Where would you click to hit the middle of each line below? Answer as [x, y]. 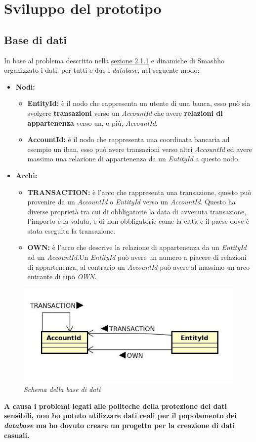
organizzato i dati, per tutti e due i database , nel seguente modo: [102, 70]
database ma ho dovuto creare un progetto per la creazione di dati [120, 425]
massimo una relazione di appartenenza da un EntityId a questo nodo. [134, 159]
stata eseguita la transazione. [71, 230]
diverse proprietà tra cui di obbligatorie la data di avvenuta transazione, [137, 211]
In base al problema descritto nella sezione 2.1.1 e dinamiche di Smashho [114, 60]
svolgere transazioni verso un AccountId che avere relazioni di [125, 113]
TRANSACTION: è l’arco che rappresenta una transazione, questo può [139, 192]
